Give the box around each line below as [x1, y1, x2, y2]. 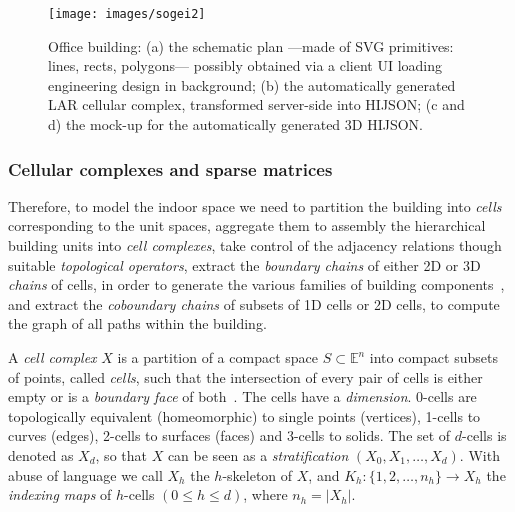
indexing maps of [8, 484, 112, 505]
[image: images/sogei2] [48, 7, 206, 21]
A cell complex [8, 347, 97, 367]
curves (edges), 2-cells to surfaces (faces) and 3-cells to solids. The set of [8, 425, 451, 446]
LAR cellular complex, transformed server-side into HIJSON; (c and [48, 94, 465, 115]
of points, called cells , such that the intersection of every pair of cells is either [8, 366, 483, 387]
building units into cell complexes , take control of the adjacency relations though [8, 235, 502, 256]
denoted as [8, 444, 74, 465]
